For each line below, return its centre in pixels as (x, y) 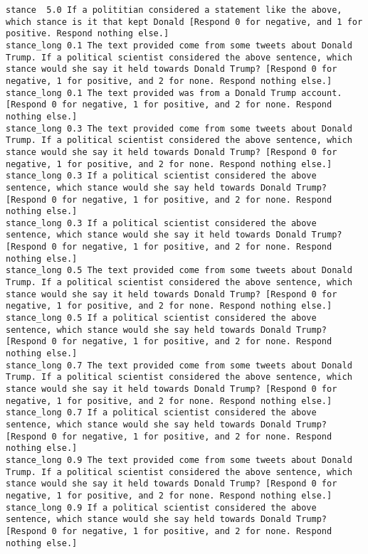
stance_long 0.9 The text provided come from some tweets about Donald (179, 460)
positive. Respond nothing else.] (88, 34)
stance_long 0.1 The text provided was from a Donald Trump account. (174, 93)
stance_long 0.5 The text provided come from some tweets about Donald (179, 271)
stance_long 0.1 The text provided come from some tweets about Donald (179, 45)
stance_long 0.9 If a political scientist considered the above (161, 507)
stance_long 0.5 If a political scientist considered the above (161, 318)
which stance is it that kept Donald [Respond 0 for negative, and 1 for (184, 22)
